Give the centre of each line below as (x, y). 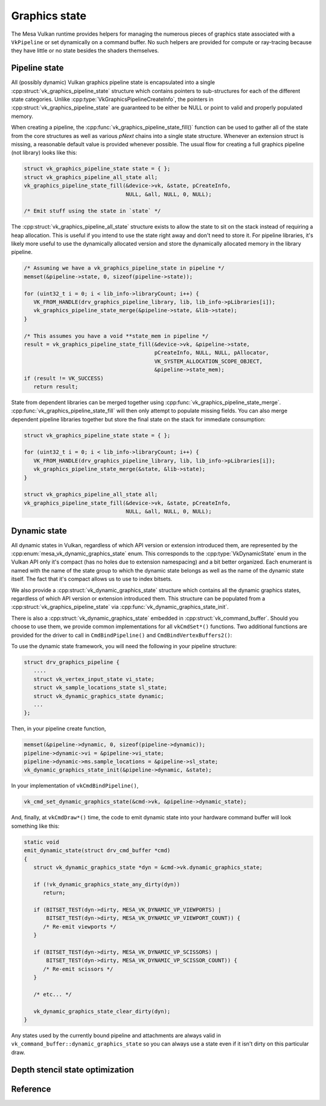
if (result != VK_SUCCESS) (64, 378)
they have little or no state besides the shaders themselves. (85, 51)
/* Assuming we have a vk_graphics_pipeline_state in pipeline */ (124, 268)
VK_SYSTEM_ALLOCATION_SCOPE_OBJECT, (208, 361)
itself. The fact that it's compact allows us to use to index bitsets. (92, 579)
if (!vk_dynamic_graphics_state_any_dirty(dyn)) (107, 884)
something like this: (35, 826)
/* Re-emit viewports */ (80, 926)
